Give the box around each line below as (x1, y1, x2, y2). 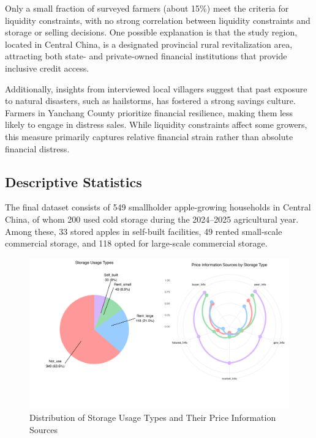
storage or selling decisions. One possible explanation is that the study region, (5, 26, 298, 39)
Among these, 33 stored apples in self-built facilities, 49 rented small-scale (5, 225, 282, 237)
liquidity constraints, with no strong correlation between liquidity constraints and (5, 13, 310, 26)
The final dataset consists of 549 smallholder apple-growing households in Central (5, 201, 311, 213)
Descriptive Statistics (5, 172, 142, 191)
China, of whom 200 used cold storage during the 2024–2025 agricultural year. (5, 212, 299, 225)
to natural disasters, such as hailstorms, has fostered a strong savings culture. (5, 94, 296, 107)
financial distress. (5, 142, 70, 155)
